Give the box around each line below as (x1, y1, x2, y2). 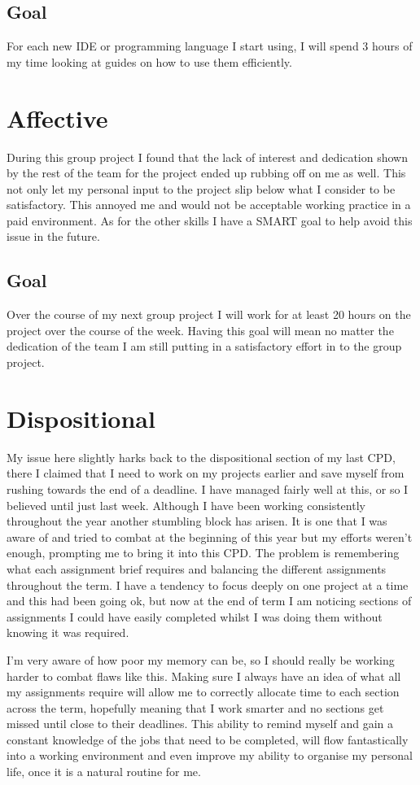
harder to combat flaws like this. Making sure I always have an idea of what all (7, 667, 401, 684)
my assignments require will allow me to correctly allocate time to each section (7, 683, 400, 700)
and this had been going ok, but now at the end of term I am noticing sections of (7, 592, 412, 609)
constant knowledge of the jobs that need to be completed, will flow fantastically (7, 730, 409, 748)
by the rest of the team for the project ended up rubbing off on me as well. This (7, 164, 406, 181)
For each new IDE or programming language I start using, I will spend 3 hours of (7, 37, 413, 55)
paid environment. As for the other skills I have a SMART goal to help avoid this (7, 212, 413, 229)
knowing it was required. (7, 624, 129, 641)
